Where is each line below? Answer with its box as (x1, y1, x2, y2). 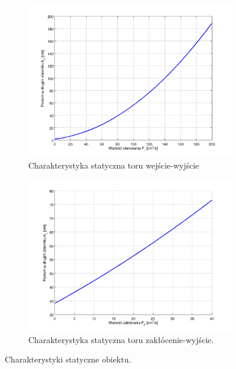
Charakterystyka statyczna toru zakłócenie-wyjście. (28, 333, 214, 345)
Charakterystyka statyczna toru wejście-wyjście (28, 159, 199, 171)
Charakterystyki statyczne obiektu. (5, 353, 132, 365)
